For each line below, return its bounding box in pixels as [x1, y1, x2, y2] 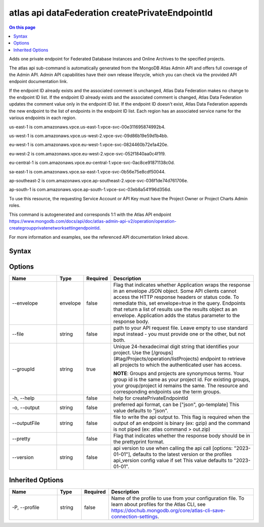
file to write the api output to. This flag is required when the [113, 413, 250, 420]
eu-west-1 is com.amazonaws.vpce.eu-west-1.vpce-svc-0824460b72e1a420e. [9, 142, 169, 148]
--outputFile [12, 420, 40, 426]
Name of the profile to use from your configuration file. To [111, 495, 244, 502]
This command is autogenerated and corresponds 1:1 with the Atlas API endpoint [9, 211, 171, 217]
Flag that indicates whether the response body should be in [113, 432, 250, 439]
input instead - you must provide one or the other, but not [113, 330, 245, 337]
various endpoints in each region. [9, 115, 77, 121]
